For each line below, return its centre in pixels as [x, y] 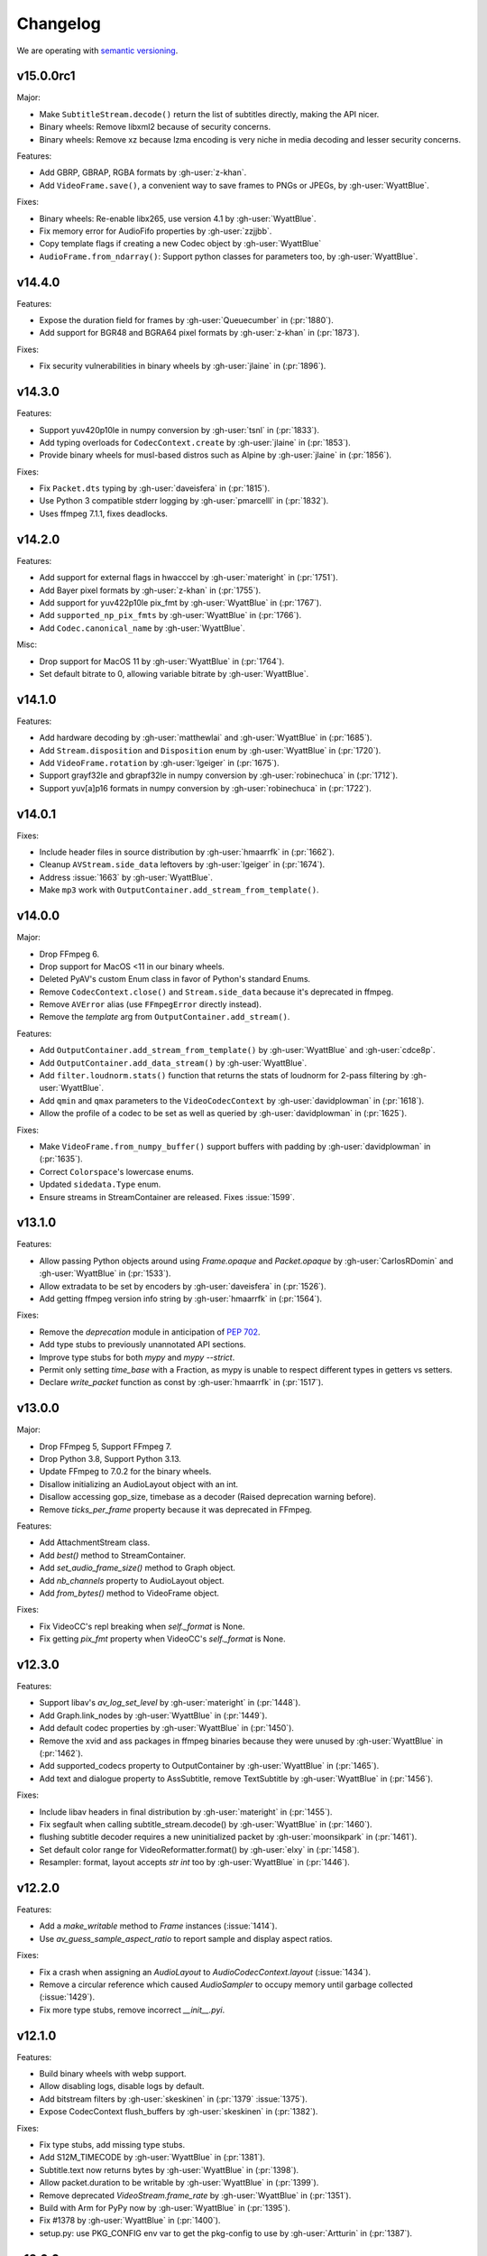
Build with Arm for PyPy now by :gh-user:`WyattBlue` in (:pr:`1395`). [165, 2207]
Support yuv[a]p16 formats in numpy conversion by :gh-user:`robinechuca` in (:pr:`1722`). [205, 788]
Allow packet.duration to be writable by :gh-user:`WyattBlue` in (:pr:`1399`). [179, 2183]
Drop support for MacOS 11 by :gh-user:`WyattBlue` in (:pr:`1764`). [162, 661]
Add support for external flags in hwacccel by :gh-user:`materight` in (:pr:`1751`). [188, 578]
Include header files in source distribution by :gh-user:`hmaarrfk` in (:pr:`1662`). [187, 852]
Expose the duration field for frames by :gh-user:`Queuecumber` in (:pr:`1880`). [186, 320]
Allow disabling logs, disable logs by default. [122, 2086]
